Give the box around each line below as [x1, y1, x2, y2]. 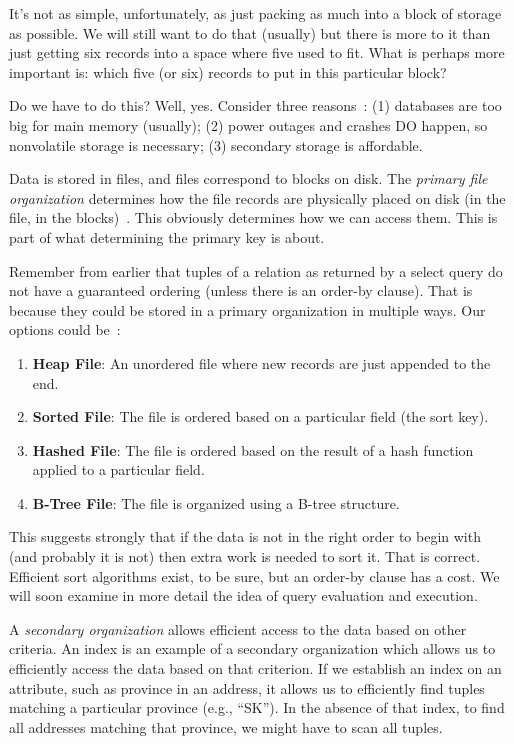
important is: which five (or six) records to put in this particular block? [9, 61, 447, 82]
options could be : [9, 319, 121, 340]
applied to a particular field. [32, 459, 205, 480]
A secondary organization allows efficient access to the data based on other [9, 618, 467, 639]
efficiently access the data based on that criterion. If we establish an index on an [9, 658, 502, 679]
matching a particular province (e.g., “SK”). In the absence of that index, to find [9, 697, 505, 718]
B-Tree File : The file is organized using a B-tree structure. [32, 492, 400, 513]
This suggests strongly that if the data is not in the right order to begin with [9, 526, 481, 547]
